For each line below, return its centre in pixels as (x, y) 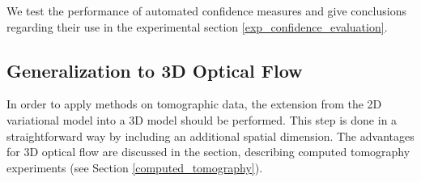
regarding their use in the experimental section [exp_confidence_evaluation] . (197, 26)
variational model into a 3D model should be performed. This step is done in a (202, 119)
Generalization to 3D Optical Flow (155, 70)
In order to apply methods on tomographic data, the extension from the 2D (194, 104)
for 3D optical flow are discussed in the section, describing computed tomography (208, 152)
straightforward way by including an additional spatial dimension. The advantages (210, 135)
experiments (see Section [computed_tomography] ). (135, 167)
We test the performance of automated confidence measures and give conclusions (206, 11)
